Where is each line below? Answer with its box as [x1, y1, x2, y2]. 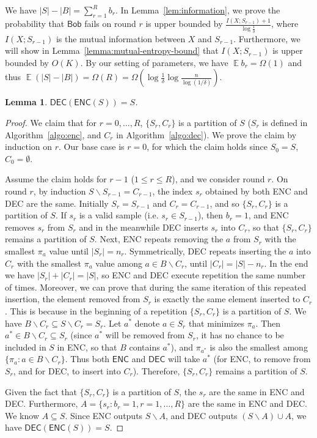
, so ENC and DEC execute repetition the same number [96, 269, 306, 281]
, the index [152, 185, 193, 197]
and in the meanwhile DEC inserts [79, 220, 208, 233]
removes [5, 220, 35, 233]
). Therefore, [133, 364, 180, 377]
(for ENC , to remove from [213, 352, 311, 365]
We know [5, 409, 39, 421]
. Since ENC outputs [65, 409, 143, 421]
